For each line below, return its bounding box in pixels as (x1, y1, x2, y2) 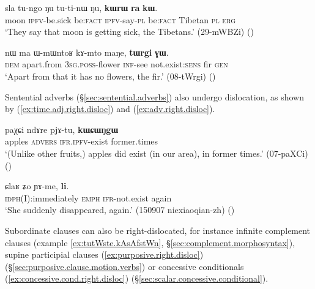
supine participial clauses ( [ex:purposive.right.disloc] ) (5, 248, 204, 261)
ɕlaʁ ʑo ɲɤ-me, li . (5, 179, 69, 192)
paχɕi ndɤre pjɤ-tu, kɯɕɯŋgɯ (5, 122, 119, 135)
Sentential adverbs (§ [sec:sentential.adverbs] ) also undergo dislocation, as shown (5, 90, 304, 103)
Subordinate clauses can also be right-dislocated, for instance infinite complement (5, 223, 311, 236)
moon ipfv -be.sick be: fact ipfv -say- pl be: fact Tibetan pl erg (5, 13, 236, 26)
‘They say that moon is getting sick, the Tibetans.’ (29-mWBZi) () (5, 25, 254, 38)
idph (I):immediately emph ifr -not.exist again (5, 191, 172, 204)
